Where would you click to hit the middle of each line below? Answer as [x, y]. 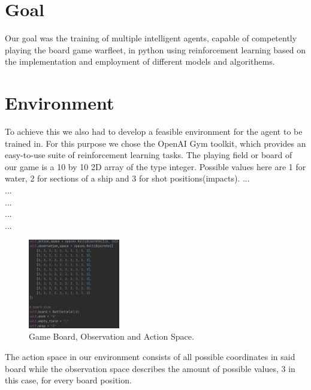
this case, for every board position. [68, 380]
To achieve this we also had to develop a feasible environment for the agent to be [154, 131]
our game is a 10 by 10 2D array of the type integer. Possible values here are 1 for [155, 166]
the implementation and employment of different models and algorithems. [140, 61]
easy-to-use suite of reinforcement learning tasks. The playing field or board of [149, 155]
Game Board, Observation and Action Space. [111, 336]
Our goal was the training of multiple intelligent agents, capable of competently [151, 38]
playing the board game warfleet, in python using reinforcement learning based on [155, 49]
